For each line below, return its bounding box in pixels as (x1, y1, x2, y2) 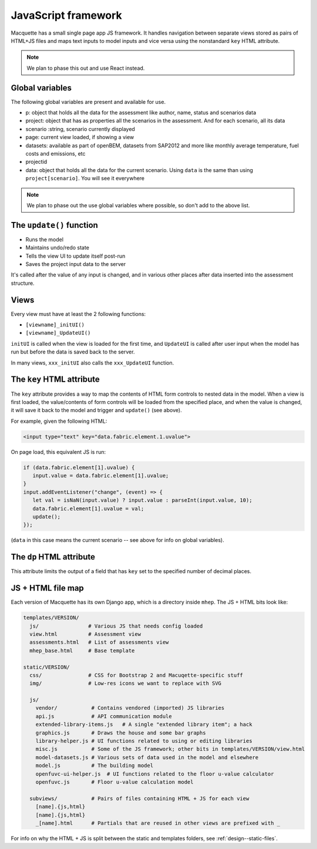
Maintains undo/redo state (25, 244, 89, 251)
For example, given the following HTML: (11, 417, 107, 424)
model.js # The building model (35, 762, 154, 769)
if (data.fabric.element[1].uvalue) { (23, 464, 135, 471)
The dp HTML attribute (11, 552, 95, 562)
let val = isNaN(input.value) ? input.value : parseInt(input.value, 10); (32, 497, 252, 504)
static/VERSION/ (23, 663, 70, 671)
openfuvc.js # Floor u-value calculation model (35, 779, 194, 785)
